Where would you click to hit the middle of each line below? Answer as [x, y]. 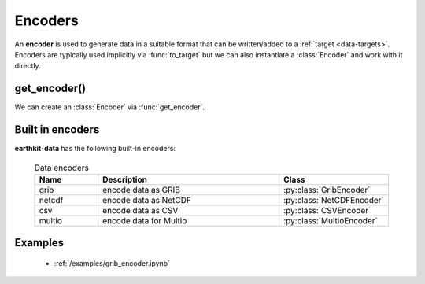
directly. [28, 66]
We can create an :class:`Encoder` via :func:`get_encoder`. [109, 107]
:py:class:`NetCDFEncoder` [334, 200]
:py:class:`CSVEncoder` [327, 210]
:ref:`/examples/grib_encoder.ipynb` [112, 263]
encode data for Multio [145, 220]
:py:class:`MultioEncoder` [331, 220]
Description [125, 179]
